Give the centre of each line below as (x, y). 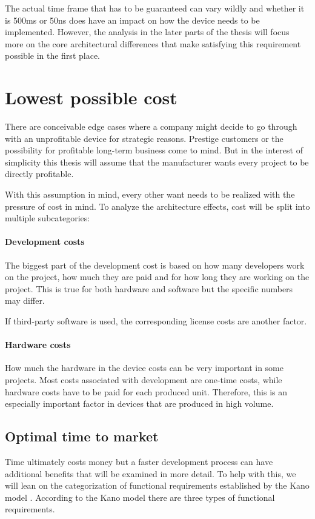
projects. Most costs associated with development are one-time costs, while (144, 380)
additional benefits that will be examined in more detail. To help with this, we (151, 473)
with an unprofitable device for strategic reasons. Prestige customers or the (144, 138)
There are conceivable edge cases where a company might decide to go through (151, 126)
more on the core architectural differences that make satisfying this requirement (153, 43)
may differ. (25, 300)
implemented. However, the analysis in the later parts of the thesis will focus (147, 32)
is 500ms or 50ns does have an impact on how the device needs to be (132, 20)
